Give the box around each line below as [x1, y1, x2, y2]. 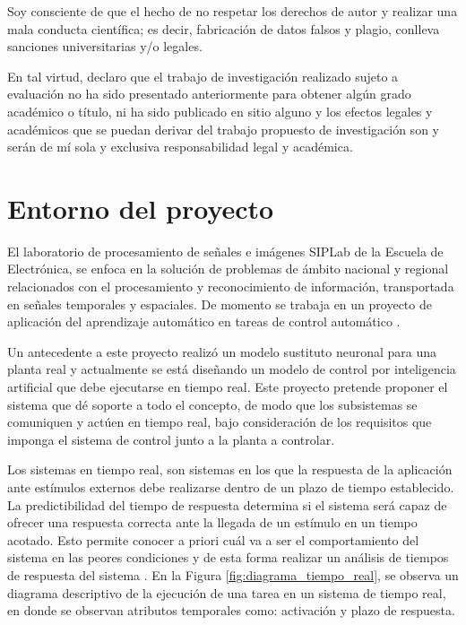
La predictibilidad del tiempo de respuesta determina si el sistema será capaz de [7, 495, 447, 514]
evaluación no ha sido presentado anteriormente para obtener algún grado [7, 84, 411, 103]
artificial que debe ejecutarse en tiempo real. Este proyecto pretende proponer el [7, 378, 448, 396]
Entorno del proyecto [7, 189, 274, 226]
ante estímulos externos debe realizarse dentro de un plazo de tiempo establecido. [7, 478, 454, 496]
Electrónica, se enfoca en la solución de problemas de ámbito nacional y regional [7, 259, 449, 278]
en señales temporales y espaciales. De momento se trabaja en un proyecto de [7, 294, 432, 313]
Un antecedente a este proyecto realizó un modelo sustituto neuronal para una [7, 342, 437, 360]
